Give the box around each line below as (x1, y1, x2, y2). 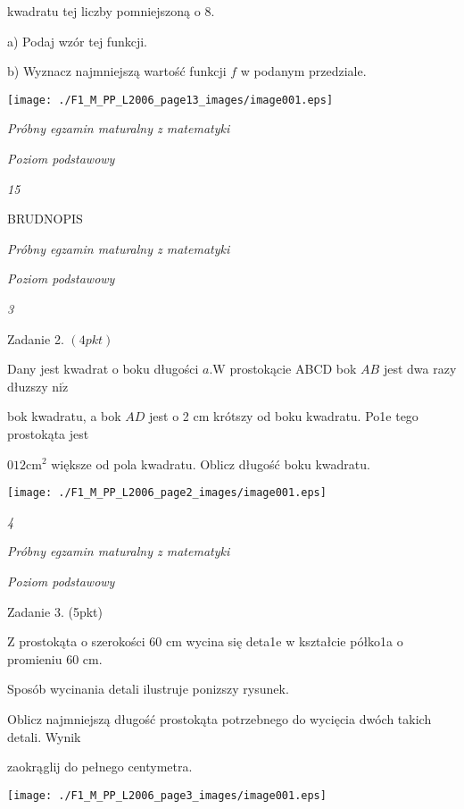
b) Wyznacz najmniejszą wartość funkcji (7, 62, 227, 80)
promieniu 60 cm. (7, 649, 103, 668)
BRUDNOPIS (7, 209, 83, 228)
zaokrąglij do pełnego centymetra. (7, 757, 193, 776)
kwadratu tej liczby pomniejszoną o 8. (7, 2, 215, 20)
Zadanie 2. (7, 329, 64, 348)
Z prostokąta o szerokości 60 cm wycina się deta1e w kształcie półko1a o (7, 632, 403, 651)
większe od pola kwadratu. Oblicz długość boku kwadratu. (51, 454, 370, 473)
